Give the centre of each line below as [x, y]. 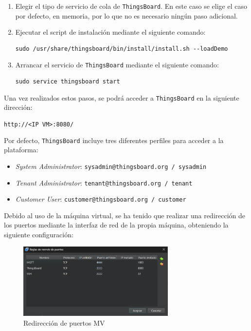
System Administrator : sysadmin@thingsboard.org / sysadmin [111, 166]
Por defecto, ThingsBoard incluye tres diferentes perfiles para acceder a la [114, 140]
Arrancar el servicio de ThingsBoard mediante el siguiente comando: [117, 65]
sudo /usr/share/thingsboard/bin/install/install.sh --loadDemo [122, 49]
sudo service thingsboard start [68, 82]
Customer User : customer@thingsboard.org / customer [101, 199]
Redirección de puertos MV [64, 322]
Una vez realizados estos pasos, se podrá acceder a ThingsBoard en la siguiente [122, 97]
